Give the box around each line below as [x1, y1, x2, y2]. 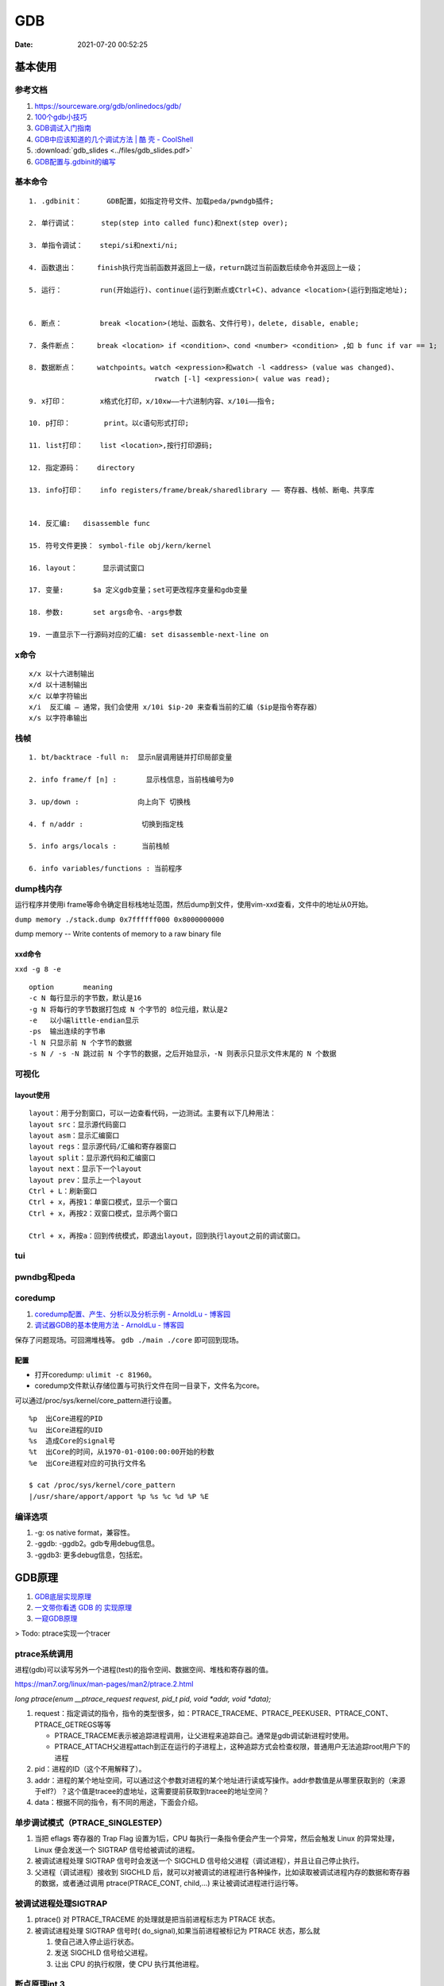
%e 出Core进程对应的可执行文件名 [29, 1459, 146, 1467]
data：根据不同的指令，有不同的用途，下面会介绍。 [34, 1798, 203, 1807]
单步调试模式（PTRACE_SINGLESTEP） [14, 1818, 167, 1829]
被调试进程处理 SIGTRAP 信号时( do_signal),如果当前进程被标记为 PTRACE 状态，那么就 [34, 1926, 321, 1935]
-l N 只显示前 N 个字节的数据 [29, 1037, 133, 1047]
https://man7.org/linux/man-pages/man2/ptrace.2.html [14, 1679, 194, 1689]
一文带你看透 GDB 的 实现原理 [34, 1603, 133, 1613]
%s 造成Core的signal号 [29, 1436, 116, 1445]
